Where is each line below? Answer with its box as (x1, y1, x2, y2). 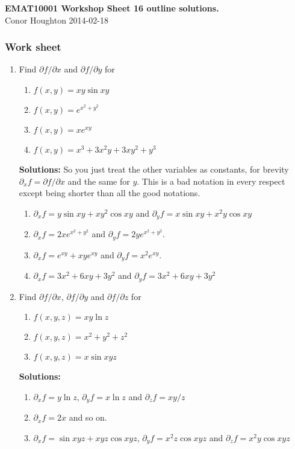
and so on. (69, 411, 107, 424)
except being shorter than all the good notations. (19, 186, 200, 199)
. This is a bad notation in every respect (137, 174, 285, 187)
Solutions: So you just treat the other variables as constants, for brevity (19, 163, 289, 175)
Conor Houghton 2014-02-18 (5, 13, 108, 26)
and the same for (67, 174, 130, 187)
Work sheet (5, 39, 61, 54)
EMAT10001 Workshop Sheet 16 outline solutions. (5, 2, 219, 14)
